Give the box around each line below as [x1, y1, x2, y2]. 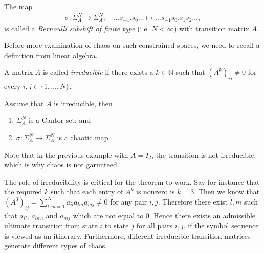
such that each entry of [50, 186, 123, 197]
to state [104, 220, 129, 231]
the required [4, 186, 42, 197]
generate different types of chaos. [4, 240, 107, 251]
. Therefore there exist [158, 196, 228, 207]
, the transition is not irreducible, [151, 149, 256, 160]
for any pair [110, 196, 147, 207]
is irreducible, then [54, 97, 113, 108]
